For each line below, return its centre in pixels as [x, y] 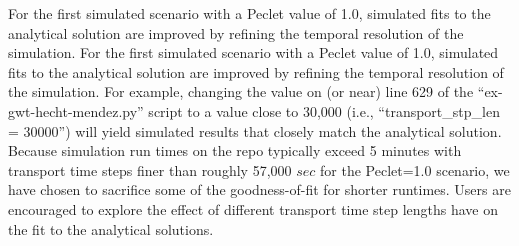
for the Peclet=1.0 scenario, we [415, 169]
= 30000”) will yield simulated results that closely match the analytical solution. [255, 130]
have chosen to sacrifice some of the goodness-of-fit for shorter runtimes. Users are [259, 189]
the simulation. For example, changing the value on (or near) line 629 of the [241, 91]
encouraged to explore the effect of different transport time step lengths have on [253, 208]
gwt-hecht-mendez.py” [76, 110]
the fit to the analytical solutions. [111, 228]
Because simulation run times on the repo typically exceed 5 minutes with [235, 150]
